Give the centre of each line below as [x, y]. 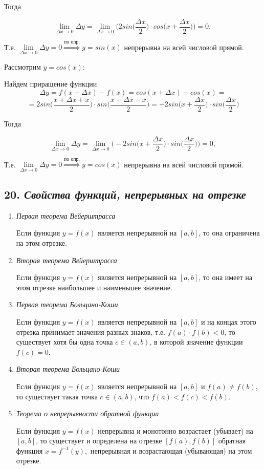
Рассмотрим [23, 66]
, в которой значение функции [196, 342]
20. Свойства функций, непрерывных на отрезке [125, 194]
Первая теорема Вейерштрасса [66, 215]
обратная [232, 441]
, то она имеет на [226, 277]
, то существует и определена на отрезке [99, 441]
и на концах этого [228, 321]
